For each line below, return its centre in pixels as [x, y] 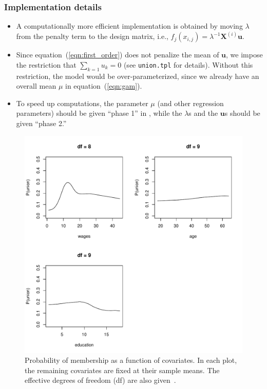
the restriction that [46, 64]
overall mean [36, 86]
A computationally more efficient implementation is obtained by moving [129, 26]
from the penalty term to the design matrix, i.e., [92, 36]
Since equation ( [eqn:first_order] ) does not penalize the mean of [118, 55]
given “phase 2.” [41, 123]
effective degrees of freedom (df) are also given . [100, 380]
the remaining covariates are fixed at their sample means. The [122, 370]
